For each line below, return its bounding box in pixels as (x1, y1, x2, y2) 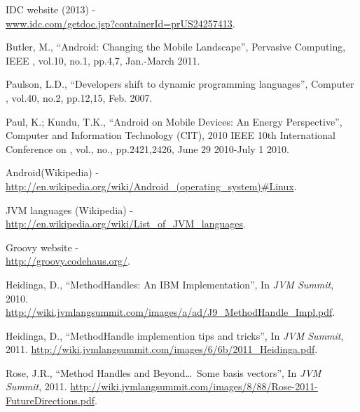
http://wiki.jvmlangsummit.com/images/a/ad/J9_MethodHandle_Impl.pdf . (6, 305, 335, 319)
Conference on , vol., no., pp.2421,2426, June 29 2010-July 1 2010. (6, 141, 289, 156)
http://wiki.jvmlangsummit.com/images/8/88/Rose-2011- (70, 379, 318, 394)
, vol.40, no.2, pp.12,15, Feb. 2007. (6, 90, 153, 105)
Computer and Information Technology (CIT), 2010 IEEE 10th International (6, 128, 335, 142)
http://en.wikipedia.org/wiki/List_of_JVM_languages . (6, 216, 246, 231)
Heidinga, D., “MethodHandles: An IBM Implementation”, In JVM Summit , (6, 277, 334, 291)
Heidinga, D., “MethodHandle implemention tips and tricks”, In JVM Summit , (6, 328, 344, 343)
